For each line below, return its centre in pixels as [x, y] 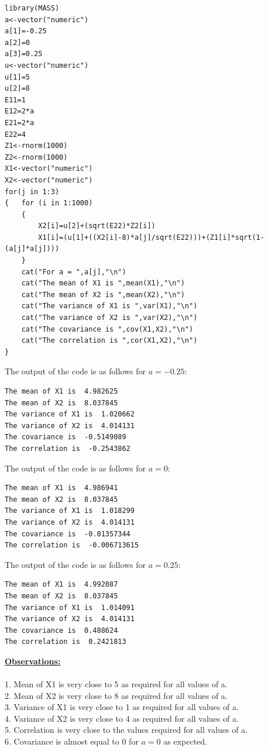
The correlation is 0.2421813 [66, 642]
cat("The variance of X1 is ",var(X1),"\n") [109, 306]
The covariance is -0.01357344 [68, 534]
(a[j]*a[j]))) [32, 249]
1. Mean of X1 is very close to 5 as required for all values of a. [116, 684]
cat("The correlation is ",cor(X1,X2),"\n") [109, 341]
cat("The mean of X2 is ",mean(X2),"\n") [103, 294]
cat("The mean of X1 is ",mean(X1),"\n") [103, 283]
